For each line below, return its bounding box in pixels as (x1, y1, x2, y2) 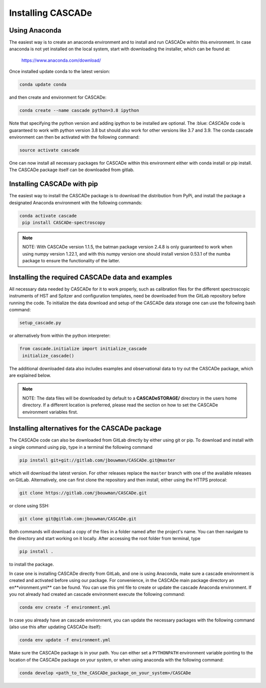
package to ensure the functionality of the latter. (22, 258, 120, 264)
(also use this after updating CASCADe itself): (9, 624, 102, 630)
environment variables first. (22, 409, 78, 415)
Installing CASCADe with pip (9, 180, 98, 188)
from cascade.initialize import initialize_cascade (19, 346, 147, 352)
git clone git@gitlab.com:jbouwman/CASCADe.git (19, 516, 136, 522)
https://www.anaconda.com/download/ (21, 57, 101, 63)
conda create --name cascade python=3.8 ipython (19, 108, 139, 113)
